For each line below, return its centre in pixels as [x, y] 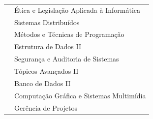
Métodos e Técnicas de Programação [69, 34]
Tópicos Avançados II [46, 71]
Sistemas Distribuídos [47, 22]
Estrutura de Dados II [48, 46]
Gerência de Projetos [46, 107]
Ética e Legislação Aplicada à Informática [77, 10]
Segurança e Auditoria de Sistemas [67, 59]
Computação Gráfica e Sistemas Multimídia [80, 95]
